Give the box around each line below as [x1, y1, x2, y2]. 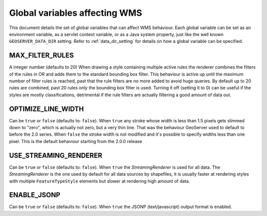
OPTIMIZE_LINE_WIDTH [9, 105, 84, 113]
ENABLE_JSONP [9, 191, 60, 199]
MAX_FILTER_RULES [9, 51, 74, 60]
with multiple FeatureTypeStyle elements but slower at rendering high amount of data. [9, 178, 190, 184]
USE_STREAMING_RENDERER [9, 151, 102, 160]
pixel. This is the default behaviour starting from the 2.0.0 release [9, 138, 142, 144]
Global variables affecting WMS [9, 7, 142, 18]
